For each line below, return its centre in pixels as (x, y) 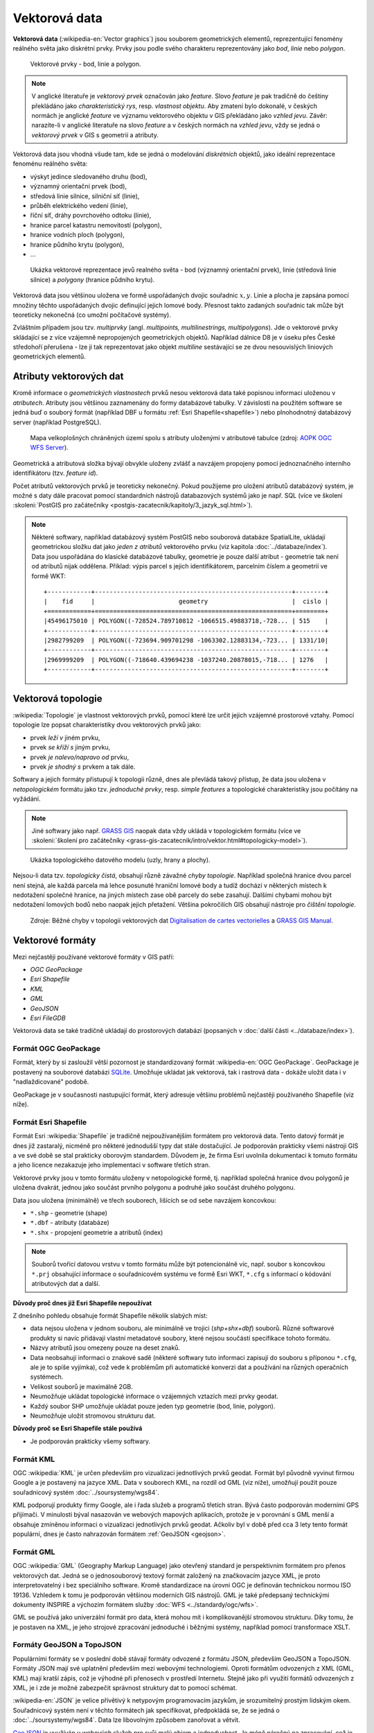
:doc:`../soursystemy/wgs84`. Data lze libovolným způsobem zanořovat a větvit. (126, 1720)
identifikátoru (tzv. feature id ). (55, 473)
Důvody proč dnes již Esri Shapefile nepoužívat (82, 1303)
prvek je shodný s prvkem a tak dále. (83, 767)
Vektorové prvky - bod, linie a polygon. (86, 64)
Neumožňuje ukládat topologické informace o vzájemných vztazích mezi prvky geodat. (154, 1396)
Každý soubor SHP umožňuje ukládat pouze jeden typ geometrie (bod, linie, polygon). (153, 1406)
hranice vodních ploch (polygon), (77, 235)
